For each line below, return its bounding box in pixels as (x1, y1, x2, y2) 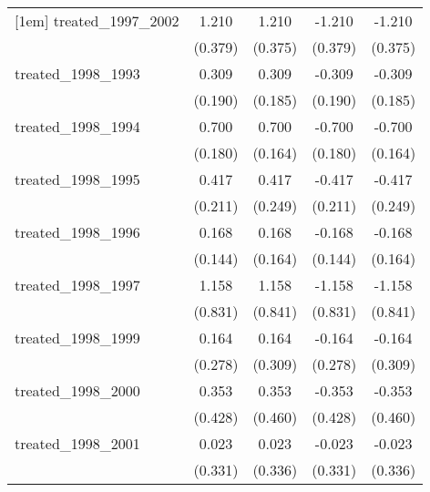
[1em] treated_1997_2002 (15, 10, 179, 31)
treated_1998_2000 (15, 380, 140, 401)
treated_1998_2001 (15, 433, 140, 454)
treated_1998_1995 (15, 169, 140, 190)
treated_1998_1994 (15, 116, 140, 137)
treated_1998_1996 (15, 221, 140, 242)
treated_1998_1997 (15, 274, 140, 295)
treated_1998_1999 (15, 327, 140, 348)
